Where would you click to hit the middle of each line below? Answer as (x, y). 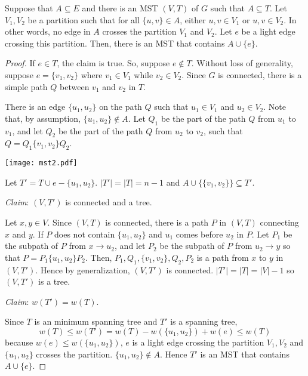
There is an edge (35, 107)
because (19, 342)
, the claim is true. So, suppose (113, 63)
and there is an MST (120, 8)
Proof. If (20, 63)
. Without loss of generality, (242, 63)
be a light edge (268, 31)
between (75, 86)
